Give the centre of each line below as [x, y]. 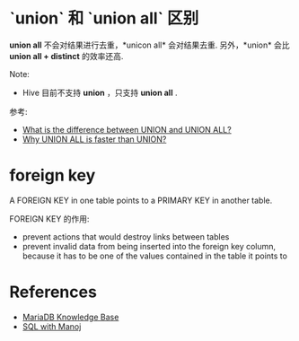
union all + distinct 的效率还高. [66, 56]
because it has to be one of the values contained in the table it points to [154, 256]
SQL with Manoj [52, 326]
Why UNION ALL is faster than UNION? [94, 139]
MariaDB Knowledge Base [70, 317]
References [53, 292]
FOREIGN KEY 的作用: [49, 219]
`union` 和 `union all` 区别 [104, 18]
